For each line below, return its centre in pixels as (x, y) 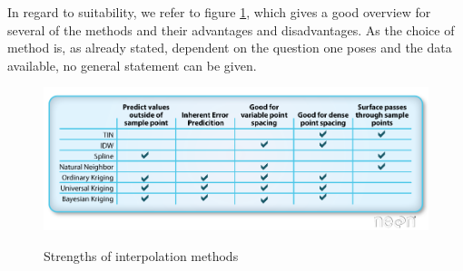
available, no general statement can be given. (132, 65)
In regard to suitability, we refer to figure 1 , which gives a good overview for (219, 12)
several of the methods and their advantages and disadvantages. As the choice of (231, 29)
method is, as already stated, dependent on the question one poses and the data (230, 48)
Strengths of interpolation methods (141, 255)
